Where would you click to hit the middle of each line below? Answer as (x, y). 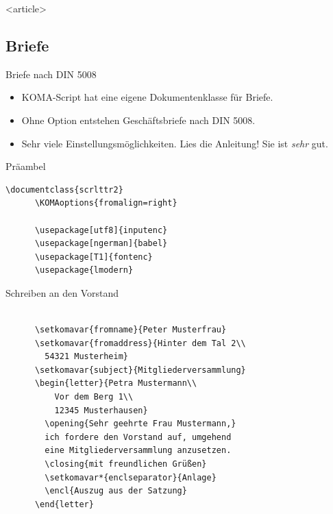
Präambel (26, 166)
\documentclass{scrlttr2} (64, 189)
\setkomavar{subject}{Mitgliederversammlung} (140, 370)
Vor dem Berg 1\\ (94, 397)
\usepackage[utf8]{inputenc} (101, 230)
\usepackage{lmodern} (84, 270)
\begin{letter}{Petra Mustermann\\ (116, 383)
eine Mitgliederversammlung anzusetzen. (138, 451)
